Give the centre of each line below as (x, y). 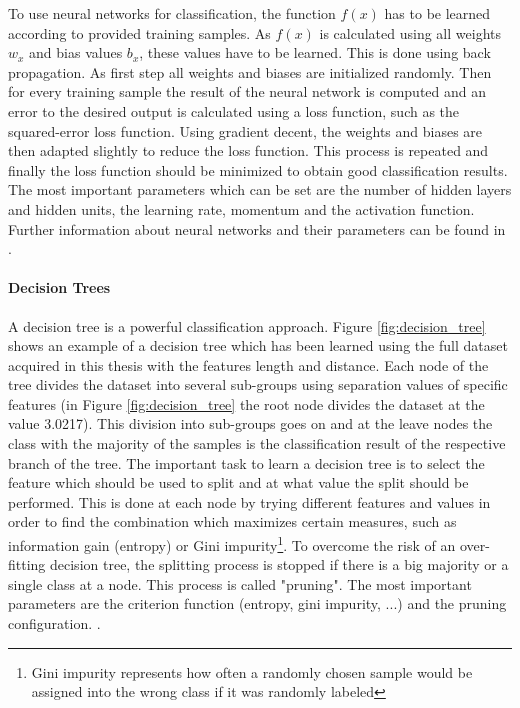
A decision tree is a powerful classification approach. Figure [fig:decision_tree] (247, 325)
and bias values (76, 52)
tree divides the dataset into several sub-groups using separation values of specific (258, 384)
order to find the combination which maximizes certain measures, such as (232, 521)
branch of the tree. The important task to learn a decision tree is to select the (246, 462)
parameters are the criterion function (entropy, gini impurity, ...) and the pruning (257, 603)
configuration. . (54, 623)
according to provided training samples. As (139, 32)
